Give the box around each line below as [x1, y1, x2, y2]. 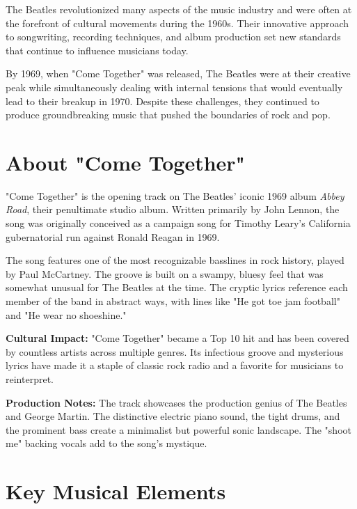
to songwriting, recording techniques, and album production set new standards [6, 29, 341, 44]
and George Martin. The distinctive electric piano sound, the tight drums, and [6, 409, 340, 423]
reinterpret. [6, 372, 54, 386]
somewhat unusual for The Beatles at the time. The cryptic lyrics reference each [6, 280, 348, 295]
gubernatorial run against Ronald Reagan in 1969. [6, 229, 220, 244]
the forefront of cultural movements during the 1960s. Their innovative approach [6, 15, 349, 30]
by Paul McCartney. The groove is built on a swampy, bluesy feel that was [6, 266, 324, 281]
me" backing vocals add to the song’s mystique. [6, 436, 207, 451]
